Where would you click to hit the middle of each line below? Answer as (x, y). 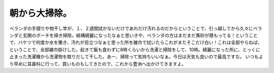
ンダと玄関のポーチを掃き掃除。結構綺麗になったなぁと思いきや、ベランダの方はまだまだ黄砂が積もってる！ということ (134, 35)
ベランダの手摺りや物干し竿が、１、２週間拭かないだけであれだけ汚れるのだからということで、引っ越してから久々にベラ (136, 28)
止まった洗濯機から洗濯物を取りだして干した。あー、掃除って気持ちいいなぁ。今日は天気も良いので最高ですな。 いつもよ (136, 57)
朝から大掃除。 (41, 13)
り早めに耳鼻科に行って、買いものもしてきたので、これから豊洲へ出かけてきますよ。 (98, 64)
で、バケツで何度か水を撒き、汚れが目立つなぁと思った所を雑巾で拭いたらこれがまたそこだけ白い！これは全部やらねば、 (136, 43)
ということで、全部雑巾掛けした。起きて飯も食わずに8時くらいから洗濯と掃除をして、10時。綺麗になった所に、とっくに (135, 49)
